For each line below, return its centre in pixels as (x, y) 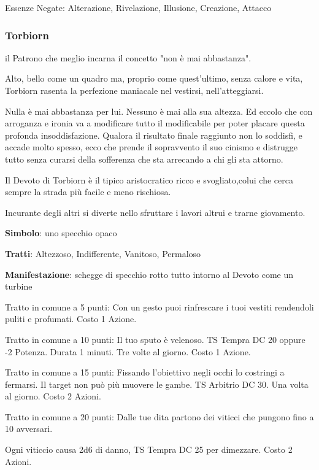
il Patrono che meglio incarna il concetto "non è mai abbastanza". (128, 57)
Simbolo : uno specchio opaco (61, 233)
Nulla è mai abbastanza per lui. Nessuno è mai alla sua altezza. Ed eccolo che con (159, 111)
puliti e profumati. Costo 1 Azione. (71, 319)
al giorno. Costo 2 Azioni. (53, 396)
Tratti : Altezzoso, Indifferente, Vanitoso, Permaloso (103, 253)
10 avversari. (29, 429)
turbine (19, 286)
